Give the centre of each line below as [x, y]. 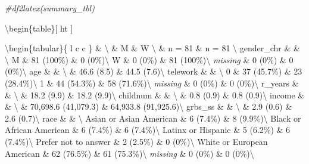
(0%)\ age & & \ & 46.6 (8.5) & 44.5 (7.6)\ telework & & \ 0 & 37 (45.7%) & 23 [154, 71]
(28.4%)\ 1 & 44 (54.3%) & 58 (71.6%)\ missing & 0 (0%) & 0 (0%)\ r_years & [152, 83]
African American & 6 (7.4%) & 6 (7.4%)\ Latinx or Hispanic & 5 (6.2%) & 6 [148, 130]
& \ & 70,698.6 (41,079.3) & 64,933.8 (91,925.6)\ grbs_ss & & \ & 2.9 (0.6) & [149, 106]
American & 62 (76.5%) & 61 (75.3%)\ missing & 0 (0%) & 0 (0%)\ [129, 153]
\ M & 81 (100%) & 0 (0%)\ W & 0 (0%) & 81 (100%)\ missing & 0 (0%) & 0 [149, 59]
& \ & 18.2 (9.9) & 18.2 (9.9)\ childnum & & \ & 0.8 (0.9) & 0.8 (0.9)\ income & [155, 95]
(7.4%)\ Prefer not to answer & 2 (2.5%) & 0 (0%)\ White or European [136, 141]
